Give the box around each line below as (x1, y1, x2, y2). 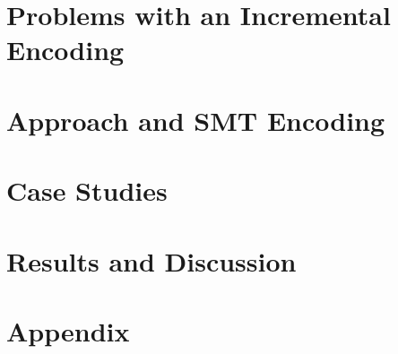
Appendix (6, 312, 130, 349)
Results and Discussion (6, 242, 297, 279)
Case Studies (6, 172, 168, 209)
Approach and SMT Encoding (6, 101, 385, 138)
